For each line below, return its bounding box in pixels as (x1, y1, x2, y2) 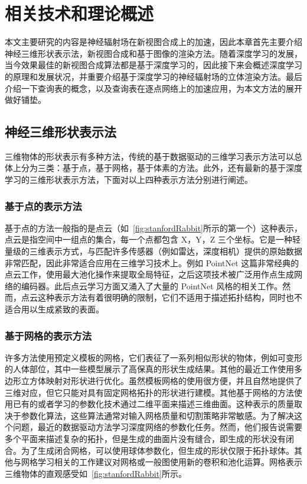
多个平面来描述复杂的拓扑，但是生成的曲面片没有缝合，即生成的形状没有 (5, 433, 286, 445)
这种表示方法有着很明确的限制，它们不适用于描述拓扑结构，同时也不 (37, 291, 302, 304)
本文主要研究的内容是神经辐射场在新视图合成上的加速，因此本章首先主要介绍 (5, 36, 302, 48)
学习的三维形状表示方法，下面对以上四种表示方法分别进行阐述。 (5, 173, 253, 186)
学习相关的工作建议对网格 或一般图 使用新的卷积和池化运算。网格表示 (37, 456, 302, 468)
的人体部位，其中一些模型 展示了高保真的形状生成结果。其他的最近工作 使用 (5, 363, 294, 375)
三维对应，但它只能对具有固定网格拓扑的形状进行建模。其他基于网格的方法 (5, 386, 294, 398)
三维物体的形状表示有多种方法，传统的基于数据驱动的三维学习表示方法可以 (5, 150, 294, 162)
